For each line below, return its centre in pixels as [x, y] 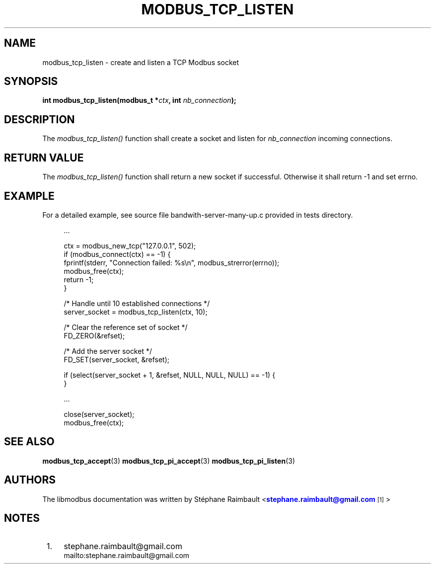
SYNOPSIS [31, 81]
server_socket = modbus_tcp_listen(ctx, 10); [136, 312]
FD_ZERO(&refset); [94, 335]
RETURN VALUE [44, 158]
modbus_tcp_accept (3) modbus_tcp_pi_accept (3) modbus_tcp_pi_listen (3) [169, 461]
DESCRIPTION [39, 119]
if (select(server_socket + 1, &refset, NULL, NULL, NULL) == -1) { [170, 375]
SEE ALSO [29, 442]
